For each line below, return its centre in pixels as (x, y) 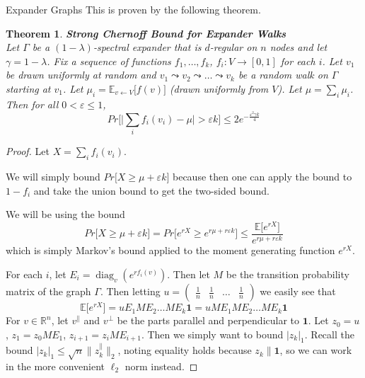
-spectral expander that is (147, 47)
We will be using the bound (65, 214)
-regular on (233, 47)
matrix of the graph (48, 291)
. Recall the (329, 334)
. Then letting (130, 291)
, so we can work (316, 350)
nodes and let (299, 47)
